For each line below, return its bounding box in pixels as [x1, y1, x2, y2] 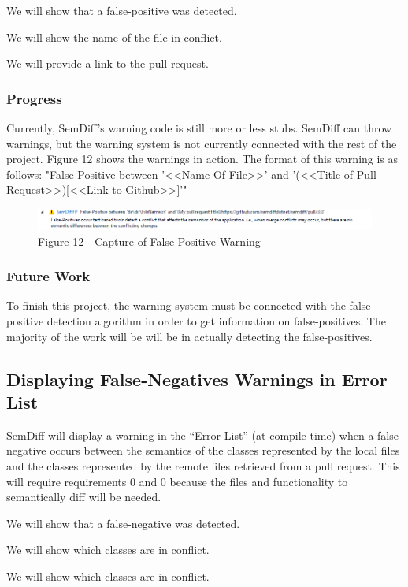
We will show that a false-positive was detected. [6, 2, 237, 18]
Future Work [6, 266, 91, 286]
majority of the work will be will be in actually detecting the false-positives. [6, 328, 373, 344]
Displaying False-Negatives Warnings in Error [6, 366, 388, 391]
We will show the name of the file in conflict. [6, 28, 222, 45]
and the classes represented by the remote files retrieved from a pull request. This [6, 457, 400, 474]
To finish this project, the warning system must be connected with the [6, 297, 346, 314]
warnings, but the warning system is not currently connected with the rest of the [6, 135, 397, 151]
